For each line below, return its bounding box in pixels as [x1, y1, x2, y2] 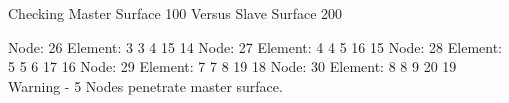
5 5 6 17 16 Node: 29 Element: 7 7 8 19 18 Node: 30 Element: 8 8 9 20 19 [8, 56, 457, 77]
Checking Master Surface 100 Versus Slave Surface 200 [8, 3, 343, 23]
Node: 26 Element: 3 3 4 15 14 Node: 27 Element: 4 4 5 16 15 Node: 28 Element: [8, 36, 503, 57]
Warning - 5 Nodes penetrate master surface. [8, 75, 283, 96]
